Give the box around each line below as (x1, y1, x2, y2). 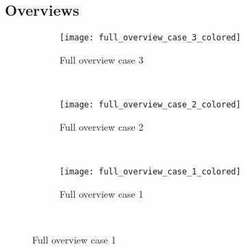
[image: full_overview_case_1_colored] (60, 166, 241, 176)
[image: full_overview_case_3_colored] (60, 33, 241, 43)
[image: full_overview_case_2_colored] (60, 100, 241, 110)
